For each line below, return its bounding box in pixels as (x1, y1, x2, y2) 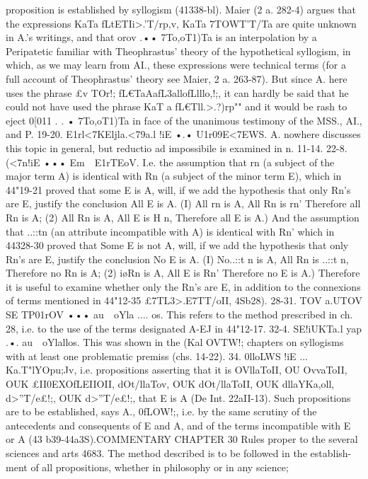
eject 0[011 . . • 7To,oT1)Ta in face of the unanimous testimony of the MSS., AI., (6, 112, 362, 127)
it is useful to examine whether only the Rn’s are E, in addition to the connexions (6, 279, 361, 294)
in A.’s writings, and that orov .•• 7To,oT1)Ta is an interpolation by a (6, 30, 317, 45)
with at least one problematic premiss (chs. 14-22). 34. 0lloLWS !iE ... (6, 348, 308, 363)
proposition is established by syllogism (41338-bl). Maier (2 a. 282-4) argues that (6, 2, 356, 16)
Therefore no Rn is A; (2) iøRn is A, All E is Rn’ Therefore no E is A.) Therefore (6, 265, 360, 280)
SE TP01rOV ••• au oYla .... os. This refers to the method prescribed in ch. (6, 307, 353, 322)
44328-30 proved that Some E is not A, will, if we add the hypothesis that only (6, 238, 349, 253)
